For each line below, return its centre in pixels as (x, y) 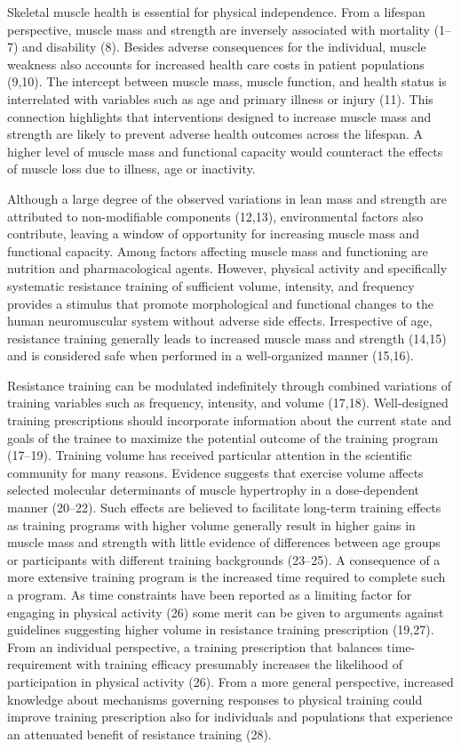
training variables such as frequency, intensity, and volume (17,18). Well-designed (228, 403)
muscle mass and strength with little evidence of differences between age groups (224, 542)
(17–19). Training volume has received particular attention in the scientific (210, 455)
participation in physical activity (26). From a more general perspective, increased (230, 681)
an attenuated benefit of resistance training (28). (139, 734)
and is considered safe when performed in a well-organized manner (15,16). (211, 355)
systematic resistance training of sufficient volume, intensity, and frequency (211, 285)
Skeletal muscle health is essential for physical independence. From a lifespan (216, 12)
